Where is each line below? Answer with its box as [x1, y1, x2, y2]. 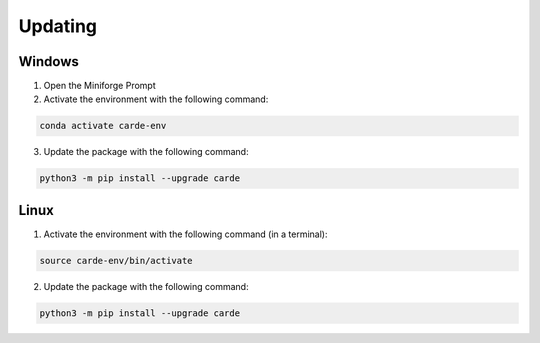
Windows [18, 53, 79, 70]
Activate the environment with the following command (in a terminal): [43, 228, 329, 240]
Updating [18, 15, 98, 37]
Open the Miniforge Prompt [43, 80, 156, 92]
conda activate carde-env [39, 120, 167, 132]
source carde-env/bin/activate [39, 255, 194, 266]
